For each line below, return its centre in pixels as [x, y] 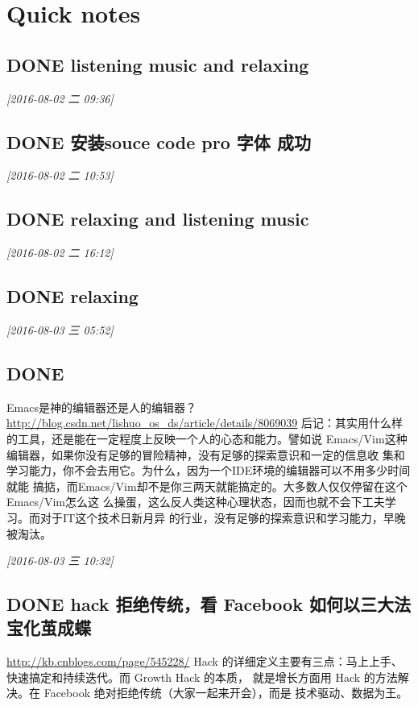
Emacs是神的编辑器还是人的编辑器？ [101, 407]
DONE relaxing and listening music [158, 219]
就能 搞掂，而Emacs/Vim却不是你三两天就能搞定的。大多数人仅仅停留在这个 [207, 486]
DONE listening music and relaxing [158, 64]
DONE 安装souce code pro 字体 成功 [159, 141]
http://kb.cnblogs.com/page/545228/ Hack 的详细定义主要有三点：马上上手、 [205, 661]
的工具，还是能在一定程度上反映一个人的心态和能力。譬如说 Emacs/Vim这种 [207, 438]
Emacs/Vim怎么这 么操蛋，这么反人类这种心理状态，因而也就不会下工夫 [196, 502]
